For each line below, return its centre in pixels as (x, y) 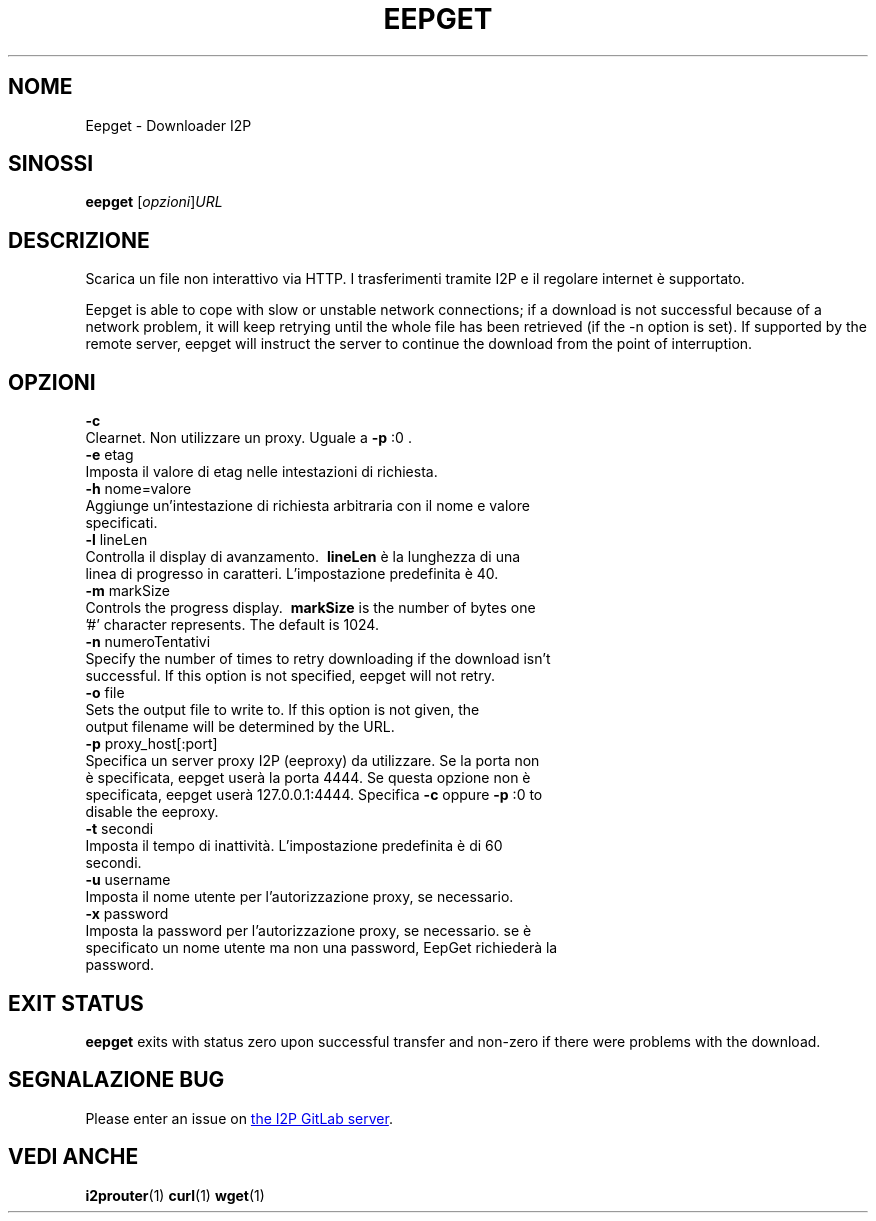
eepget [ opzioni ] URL (154, 202)
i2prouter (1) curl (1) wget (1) (175, 1195)
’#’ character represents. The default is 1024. (232, 625)
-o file (105, 693)
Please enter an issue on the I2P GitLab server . (239, 1118)
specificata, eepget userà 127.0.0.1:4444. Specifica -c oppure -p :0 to (314, 795)
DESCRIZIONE (79, 240)
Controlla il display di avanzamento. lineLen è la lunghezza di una (303, 557)
